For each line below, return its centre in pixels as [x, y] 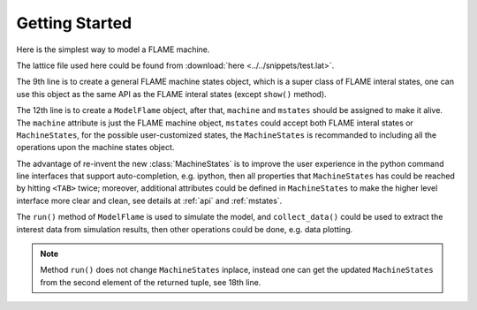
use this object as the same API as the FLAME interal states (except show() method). [171, 94]
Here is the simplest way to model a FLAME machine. [113, 49]
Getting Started [74, 23]
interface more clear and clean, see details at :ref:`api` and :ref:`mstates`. [149, 200]
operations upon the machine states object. [95, 147]
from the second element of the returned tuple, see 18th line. [151, 282]
